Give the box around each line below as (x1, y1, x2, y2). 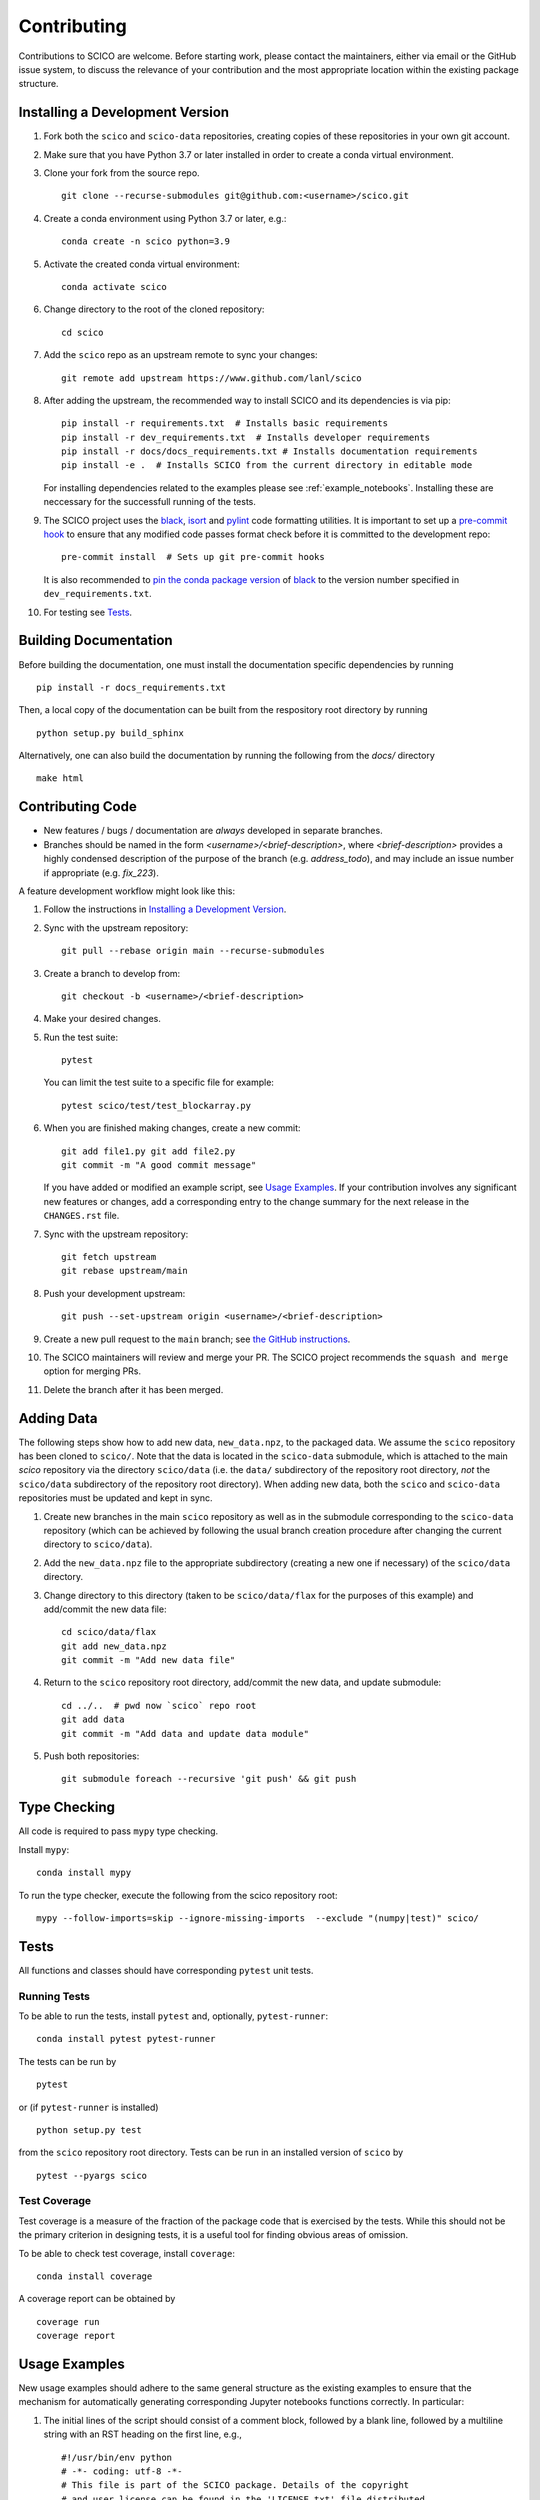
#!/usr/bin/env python (61, 2451, 173, 2463)
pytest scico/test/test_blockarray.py (61, 1100, 252, 1111)
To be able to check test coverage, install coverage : (18, 2247, 235, 2259)
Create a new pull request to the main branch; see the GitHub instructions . (43, 1333, 351, 1345)
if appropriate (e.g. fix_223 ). (43, 866, 159, 879)
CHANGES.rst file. (43, 1210, 120, 1222)
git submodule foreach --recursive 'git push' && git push (61, 1773, 357, 1785)
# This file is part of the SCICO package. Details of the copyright (61, 2480, 410, 2491)
